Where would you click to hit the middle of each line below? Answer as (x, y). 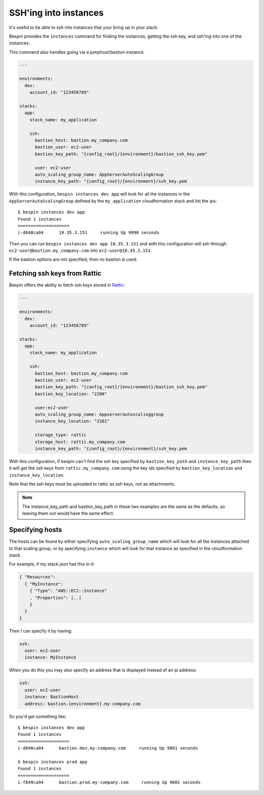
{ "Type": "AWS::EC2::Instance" (68, 591)
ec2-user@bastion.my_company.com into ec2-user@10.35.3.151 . (80, 251)
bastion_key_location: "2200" (71, 394)
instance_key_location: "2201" (72, 421)
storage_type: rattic (61, 435)
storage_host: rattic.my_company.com (80, 442)
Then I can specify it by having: (41, 631)
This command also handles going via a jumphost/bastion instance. (77, 52)
